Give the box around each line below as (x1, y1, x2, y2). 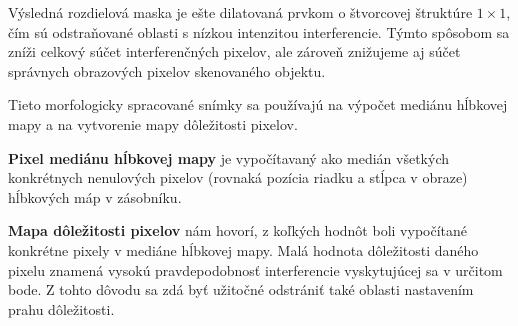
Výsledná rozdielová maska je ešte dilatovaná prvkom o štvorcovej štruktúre (8, 2, 473, 22)
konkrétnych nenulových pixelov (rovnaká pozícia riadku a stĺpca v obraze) (8, 167, 468, 188)
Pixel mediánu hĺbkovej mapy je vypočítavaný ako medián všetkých (8, 147, 449, 168)
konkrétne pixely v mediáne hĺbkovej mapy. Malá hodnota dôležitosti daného (8, 239, 479, 260)
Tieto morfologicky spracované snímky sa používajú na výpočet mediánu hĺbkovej (8, 94, 508, 115)
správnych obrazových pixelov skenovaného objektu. (8, 60, 326, 81)
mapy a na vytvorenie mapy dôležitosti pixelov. (8, 113, 298, 134)
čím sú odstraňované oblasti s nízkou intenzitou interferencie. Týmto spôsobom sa (8, 21, 510, 42)
